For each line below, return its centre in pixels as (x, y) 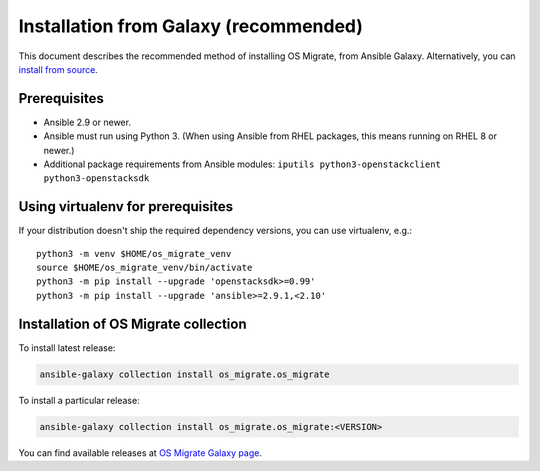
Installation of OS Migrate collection (132, 323)
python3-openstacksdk (96, 178)
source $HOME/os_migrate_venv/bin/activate (144, 268)
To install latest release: (67, 347)
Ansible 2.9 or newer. (87, 122)
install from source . (58, 69)
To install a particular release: (79, 400)
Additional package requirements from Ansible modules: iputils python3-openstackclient (242, 164)
